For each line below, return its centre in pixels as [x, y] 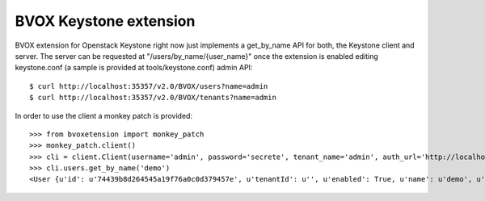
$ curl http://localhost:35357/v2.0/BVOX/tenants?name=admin [153, 98]
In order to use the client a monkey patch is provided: [104, 115]
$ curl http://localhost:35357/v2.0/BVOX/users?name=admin [149, 86]
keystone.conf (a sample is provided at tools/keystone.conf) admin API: [134, 68]
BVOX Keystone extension [105, 21]
